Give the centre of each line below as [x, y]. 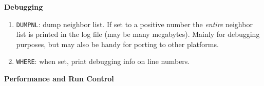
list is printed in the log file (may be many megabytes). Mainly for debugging [138, 34]
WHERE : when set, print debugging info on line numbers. [103, 61]
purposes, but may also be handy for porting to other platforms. [117, 44]
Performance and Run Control [59, 79]
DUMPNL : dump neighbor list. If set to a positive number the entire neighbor [134, 24]
